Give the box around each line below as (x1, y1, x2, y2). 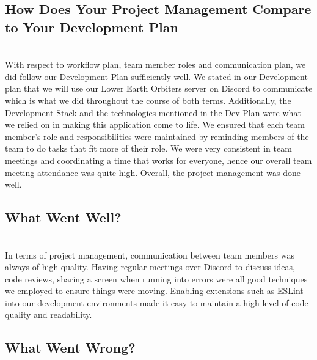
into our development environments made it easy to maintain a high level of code (5, 296, 308, 309)
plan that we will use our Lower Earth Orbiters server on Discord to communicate (5, 82, 313, 95)
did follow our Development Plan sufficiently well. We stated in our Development (5, 70, 308, 83)
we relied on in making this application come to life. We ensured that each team (5, 118, 305, 131)
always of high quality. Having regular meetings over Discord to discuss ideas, (5, 260, 295, 273)
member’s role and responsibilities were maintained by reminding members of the (5, 130, 309, 142)
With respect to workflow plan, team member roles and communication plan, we (5, 58, 306, 71)
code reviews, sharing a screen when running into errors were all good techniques (5, 272, 308, 285)
